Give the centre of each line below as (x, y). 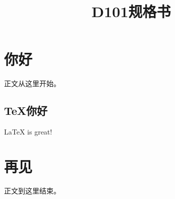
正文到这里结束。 (32, 190)
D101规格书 (131, 11)
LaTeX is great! (28, 132)
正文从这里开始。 (32, 83)
